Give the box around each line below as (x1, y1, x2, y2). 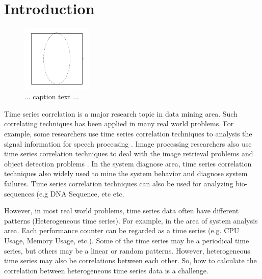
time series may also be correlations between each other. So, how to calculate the (4, 255, 257, 266)
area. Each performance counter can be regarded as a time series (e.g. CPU (4, 225, 240, 236)
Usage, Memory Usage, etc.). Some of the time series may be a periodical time (4, 235, 249, 246)
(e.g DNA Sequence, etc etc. (36, 188, 124, 199)
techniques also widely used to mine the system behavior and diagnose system (4, 168, 248, 179)
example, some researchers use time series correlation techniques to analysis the (4, 128, 252, 139)
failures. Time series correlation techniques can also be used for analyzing (4, 178, 233, 189)
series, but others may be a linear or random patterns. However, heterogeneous (4, 245, 250, 256)
